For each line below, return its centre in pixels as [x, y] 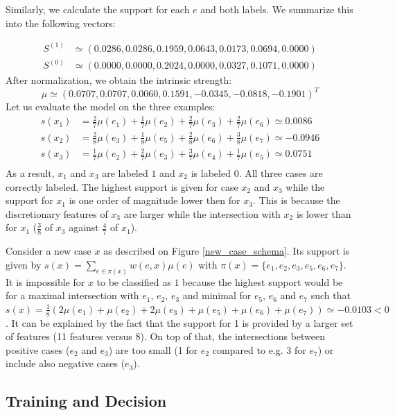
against [84, 227]
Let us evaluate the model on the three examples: [111, 107]
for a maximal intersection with [72, 295]
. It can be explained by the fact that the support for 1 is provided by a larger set [179, 322]
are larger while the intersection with [202, 213]
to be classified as [134, 281]
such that [331, 295]
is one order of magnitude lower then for [155, 200]
